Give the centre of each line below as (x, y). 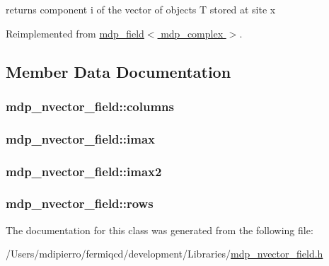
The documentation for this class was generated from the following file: (160, 230)
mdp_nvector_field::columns (90, 106)
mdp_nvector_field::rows (80, 203)
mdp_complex (192, 33)
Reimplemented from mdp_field (75, 33)
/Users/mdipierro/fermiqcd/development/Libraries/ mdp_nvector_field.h (164, 254)
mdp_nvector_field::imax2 (84, 171)
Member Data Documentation (119, 71)
